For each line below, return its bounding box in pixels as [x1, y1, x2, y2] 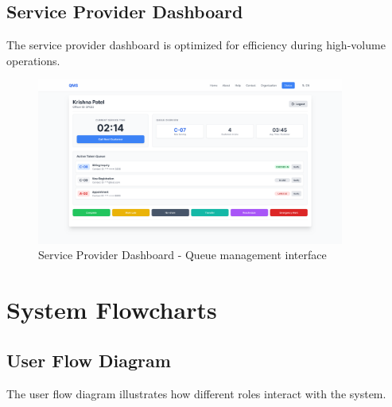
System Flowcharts [6, 293, 217, 326]
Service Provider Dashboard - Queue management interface [38, 246, 327, 263]
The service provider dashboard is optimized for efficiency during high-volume [6, 37, 386, 53]
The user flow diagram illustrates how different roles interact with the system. [6, 385, 386, 401]
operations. [6, 52, 60, 68]
